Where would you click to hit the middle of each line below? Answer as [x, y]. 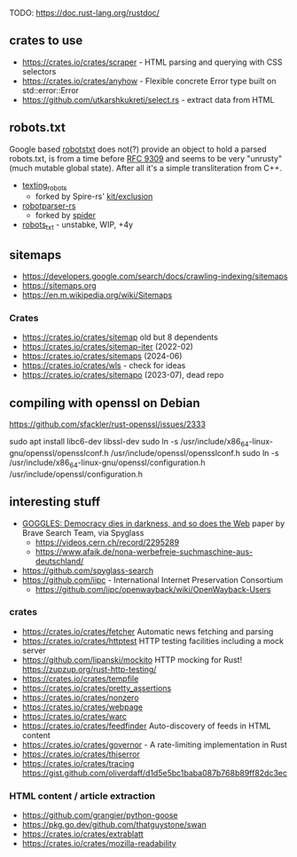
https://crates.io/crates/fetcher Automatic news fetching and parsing [148, 631]
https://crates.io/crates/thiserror [81, 754]
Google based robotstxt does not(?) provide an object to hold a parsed [138, 149]
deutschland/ [59, 561]
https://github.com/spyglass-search [87, 570]
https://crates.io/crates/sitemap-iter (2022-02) [107, 347]
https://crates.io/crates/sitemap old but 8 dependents [120, 337]
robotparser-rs [49, 206]
